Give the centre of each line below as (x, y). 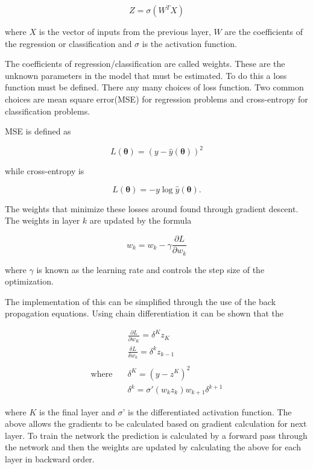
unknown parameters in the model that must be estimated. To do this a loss (146, 75)
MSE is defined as (38, 131)
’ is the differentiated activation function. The (207, 411)
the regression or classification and (68, 43)
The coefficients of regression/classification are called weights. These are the (145, 64)
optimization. (29, 281)
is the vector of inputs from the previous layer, (125, 31)
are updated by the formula (141, 220)
